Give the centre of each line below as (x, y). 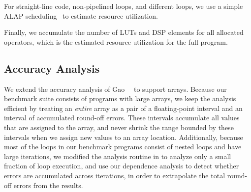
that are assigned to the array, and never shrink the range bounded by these (119, 127)
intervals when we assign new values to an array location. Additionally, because (124, 137)
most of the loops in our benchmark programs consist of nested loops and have (123, 147)
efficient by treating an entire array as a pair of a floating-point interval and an (123, 108)
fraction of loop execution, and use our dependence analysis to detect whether (122, 166)
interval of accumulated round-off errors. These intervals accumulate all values (122, 118)
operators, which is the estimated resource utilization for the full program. (116, 41)
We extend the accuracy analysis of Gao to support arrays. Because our (115, 89)
